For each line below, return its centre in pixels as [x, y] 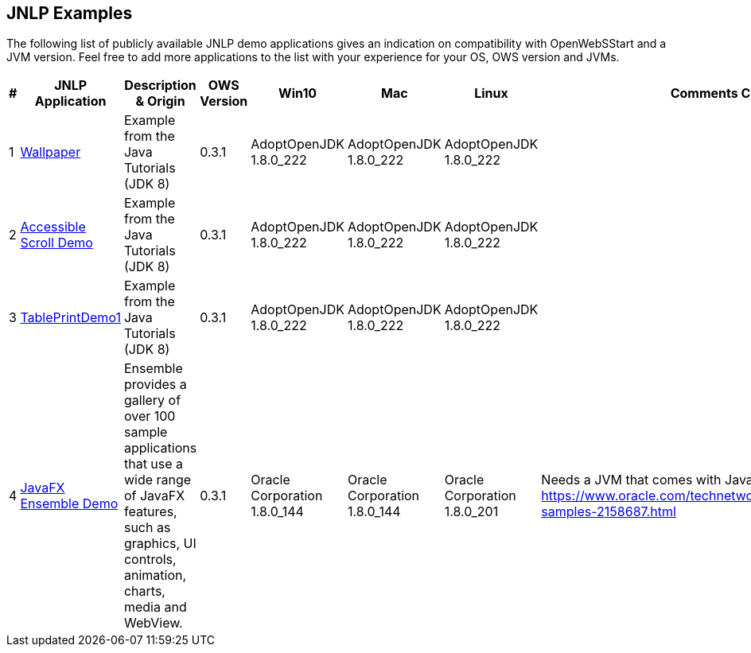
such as [147, 528]
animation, [155, 575]
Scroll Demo [56, 243]
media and [155, 607]
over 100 [150, 416]
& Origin [160, 101]
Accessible [53, 227]
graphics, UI [160, 544]
